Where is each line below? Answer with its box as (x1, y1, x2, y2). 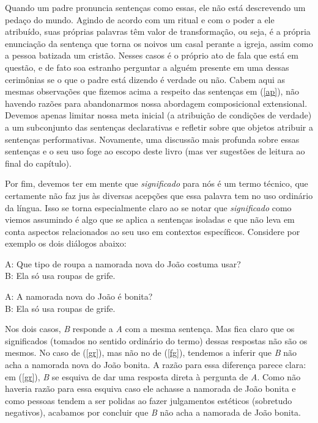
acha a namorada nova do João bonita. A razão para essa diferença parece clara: (5, 358, 306, 371)
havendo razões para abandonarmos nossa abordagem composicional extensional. (5, 96, 308, 109)
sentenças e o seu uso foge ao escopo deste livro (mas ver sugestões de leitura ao (5, 145, 305, 157)
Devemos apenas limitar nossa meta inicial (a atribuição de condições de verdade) (5, 109, 312, 121)
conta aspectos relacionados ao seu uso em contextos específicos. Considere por (5, 225, 300, 237)
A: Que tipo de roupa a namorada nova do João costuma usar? (5, 257, 241, 270)
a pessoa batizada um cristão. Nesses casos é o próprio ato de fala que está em (5, 49, 298, 62)
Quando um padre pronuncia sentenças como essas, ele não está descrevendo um (5, 1, 306, 13)
